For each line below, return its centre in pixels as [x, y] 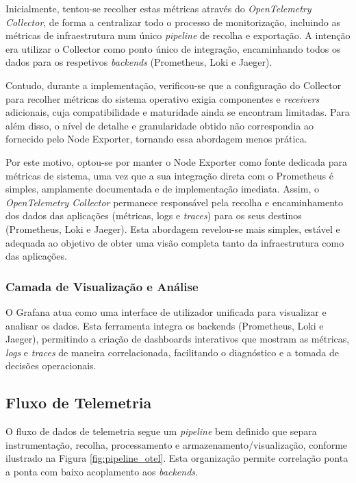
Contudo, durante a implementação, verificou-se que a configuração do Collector [174, 85]
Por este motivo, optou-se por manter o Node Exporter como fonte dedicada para [176, 161]
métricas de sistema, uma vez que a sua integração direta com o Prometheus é [169, 175]
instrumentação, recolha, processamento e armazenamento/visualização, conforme [177, 444]
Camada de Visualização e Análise [102, 286]
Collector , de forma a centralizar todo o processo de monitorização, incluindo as [173, 22]
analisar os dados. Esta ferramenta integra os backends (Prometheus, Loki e [165, 325]
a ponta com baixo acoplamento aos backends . [102, 471]
